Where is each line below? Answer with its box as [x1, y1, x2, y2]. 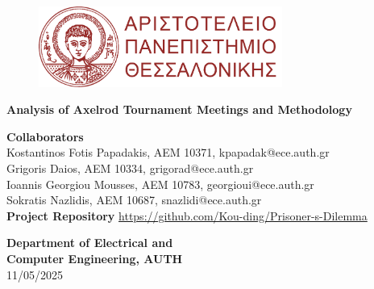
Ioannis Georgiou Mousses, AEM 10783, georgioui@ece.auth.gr [6, 175, 314, 192]
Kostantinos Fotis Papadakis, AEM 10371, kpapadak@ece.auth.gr [6, 144, 330, 161]
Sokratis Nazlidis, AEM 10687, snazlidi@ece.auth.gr [6, 191, 262, 208]
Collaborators [6, 128, 84, 144]
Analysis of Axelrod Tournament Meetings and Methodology [6, 101, 352, 118]
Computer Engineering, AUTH [6, 250, 183, 267]
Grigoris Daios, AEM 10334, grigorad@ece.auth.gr [6, 160, 254, 177]
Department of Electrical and [6, 234, 173, 251]
